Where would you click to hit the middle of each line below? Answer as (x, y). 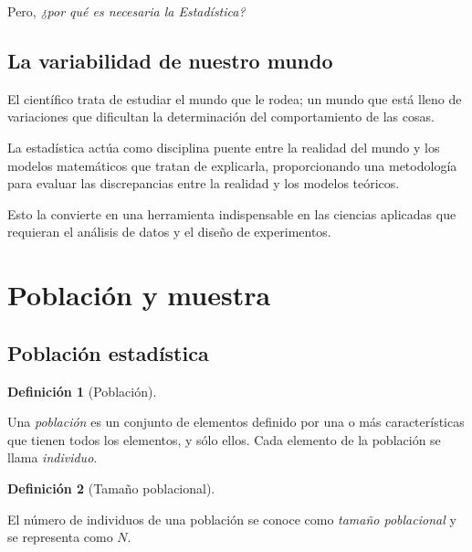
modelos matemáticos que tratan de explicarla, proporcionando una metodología (232, 165)
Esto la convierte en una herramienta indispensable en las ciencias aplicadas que (232, 213)
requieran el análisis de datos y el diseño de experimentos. (169, 232)
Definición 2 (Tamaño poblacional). (111, 488)
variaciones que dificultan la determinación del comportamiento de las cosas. (221, 117)
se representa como (60, 537)
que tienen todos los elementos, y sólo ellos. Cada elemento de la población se (224, 439)
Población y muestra (139, 295)
